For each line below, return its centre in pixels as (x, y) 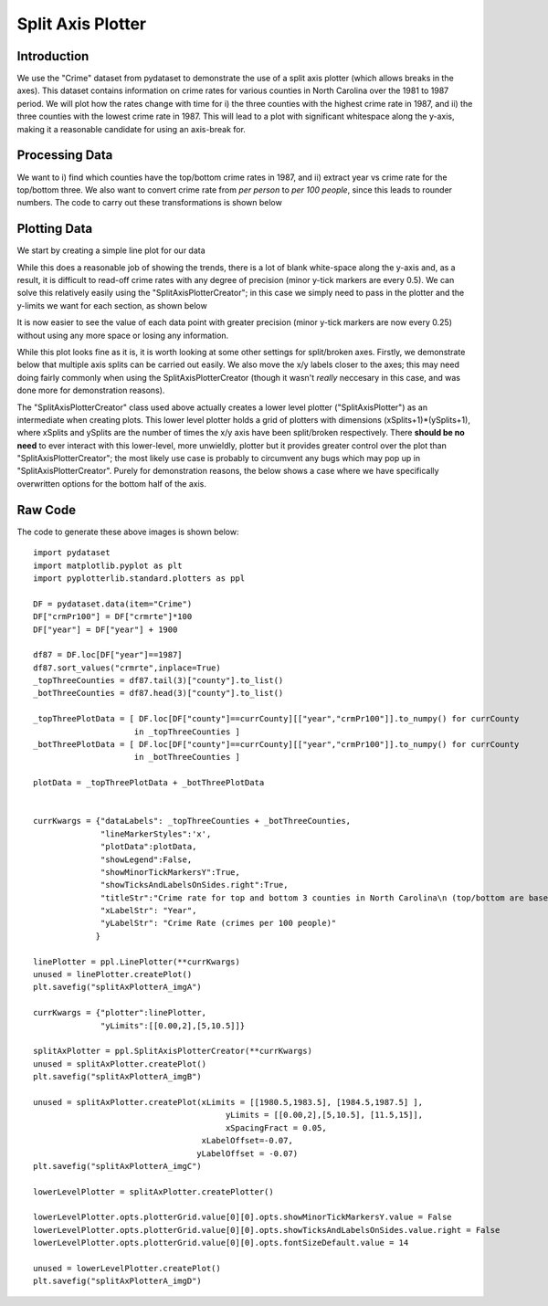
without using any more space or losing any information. (123, 335)
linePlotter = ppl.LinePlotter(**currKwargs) (137, 962)
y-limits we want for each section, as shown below (112, 305)
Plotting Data (55, 229)
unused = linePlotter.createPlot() (113, 974)
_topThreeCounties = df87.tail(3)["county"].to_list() (158, 681)
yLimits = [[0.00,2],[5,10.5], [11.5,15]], (324, 1115)
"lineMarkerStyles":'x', (156, 834)
